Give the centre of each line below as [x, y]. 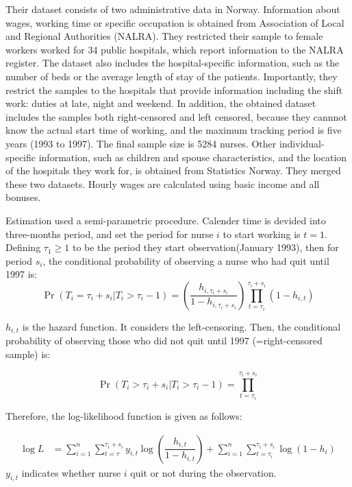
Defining [23, 247]
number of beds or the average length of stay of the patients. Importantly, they [172, 76]
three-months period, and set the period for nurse [110, 234]
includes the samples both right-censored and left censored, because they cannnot [176, 116]
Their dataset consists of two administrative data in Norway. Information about [173, 9]
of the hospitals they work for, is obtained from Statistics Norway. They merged [173, 170]
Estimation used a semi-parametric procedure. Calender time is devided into [166, 220]
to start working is [262, 234]
